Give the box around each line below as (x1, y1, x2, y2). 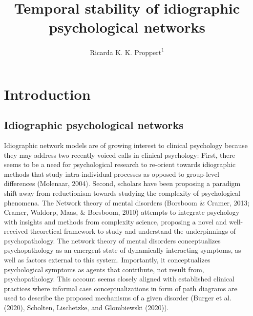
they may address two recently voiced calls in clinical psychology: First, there (4, 149, 235, 160)
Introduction (4, 84, 91, 104)
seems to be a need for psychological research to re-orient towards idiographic (4, 159, 236, 169)
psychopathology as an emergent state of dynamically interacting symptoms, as (4, 245, 241, 255)
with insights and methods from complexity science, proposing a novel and (4, 216, 227, 226)
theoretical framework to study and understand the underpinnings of (30, 226, 236, 236)
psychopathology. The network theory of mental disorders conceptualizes (4, 235, 221, 245)
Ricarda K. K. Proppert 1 (89, 46, 165, 57)
